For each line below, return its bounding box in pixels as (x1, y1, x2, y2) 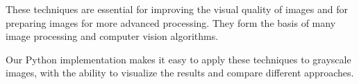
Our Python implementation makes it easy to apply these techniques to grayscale (6, 52, 351, 66)
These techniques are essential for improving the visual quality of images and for (6, 2, 348, 16)
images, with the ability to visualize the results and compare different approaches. (6, 65, 354, 80)
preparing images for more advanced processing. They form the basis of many (6, 15, 336, 30)
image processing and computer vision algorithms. (6, 29, 219, 43)
